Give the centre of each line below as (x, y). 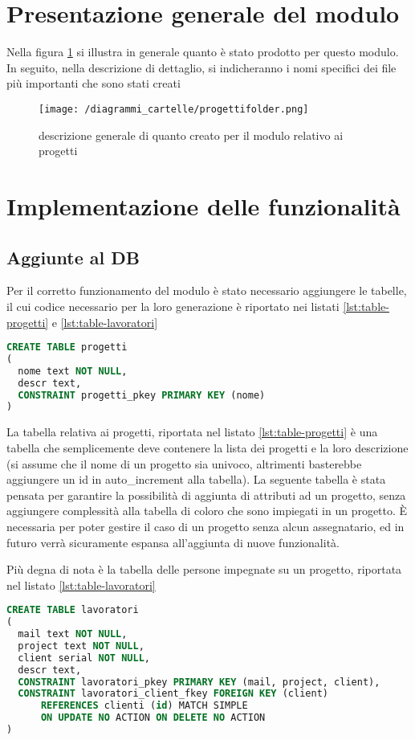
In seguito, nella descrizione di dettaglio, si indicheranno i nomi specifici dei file (201, 67)
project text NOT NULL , (81, 646)
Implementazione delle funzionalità (203, 205)
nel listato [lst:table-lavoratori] (81, 585)
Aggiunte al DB (73, 257)
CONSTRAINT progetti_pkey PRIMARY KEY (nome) (142, 395)
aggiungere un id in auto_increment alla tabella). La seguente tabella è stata (196, 479)
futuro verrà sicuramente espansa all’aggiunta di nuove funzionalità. (173, 542)
